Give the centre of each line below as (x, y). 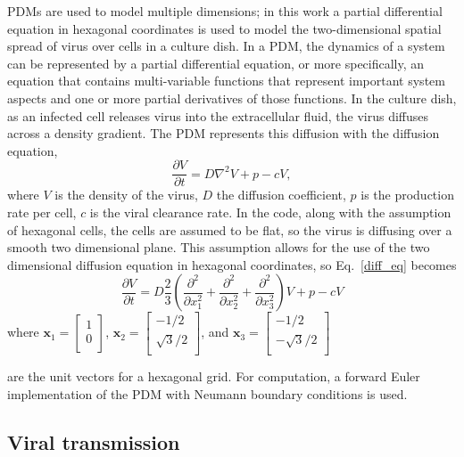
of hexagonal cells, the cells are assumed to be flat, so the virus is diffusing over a (230, 229)
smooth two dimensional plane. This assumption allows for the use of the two (219, 247)
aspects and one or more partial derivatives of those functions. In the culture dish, (232, 98)
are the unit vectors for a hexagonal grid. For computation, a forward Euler (214, 376)
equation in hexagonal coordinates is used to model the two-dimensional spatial (224, 28)
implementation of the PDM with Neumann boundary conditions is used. (207, 393)
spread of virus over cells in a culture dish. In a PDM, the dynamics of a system (226, 46)
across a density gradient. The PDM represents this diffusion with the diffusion (224, 133)
